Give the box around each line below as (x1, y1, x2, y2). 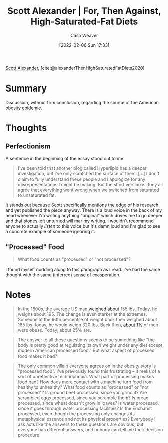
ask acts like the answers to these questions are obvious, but (17, 421, 144, 427)
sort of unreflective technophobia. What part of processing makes (17, 373, 154, 379)
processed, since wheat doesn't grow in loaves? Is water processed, (17, 400, 159, 406)
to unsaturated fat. (17, 192, 56, 198)
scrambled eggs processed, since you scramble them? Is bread (17, 395, 149, 401)
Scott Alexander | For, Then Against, (7, 5, 161, 17)
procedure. (17, 432, 41, 438)
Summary (5, 83, 47, 94)
